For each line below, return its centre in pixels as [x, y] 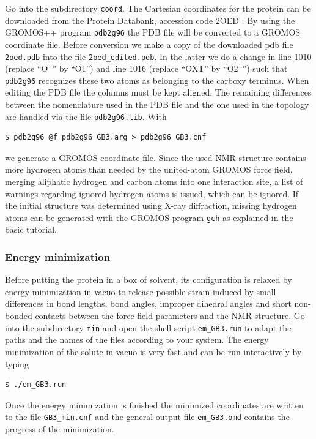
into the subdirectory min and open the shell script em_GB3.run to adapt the [148, 327]
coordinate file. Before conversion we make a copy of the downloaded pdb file [149, 44]
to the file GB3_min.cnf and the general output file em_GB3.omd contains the [147, 417]
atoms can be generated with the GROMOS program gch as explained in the [149, 217]
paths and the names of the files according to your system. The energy [137, 340]
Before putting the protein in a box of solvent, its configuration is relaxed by [149, 280]
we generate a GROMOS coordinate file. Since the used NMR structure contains [156, 157]
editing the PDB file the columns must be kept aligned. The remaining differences [158, 92]
